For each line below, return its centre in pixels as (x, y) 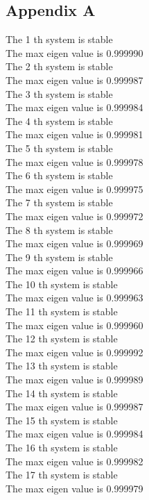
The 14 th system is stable (62, 393)
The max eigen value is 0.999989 (74, 380)
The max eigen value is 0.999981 (74, 134)
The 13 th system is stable (62, 366)
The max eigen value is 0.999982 (74, 461)
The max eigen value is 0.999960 (74, 325)
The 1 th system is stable (59, 39)
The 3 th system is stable (59, 93)
